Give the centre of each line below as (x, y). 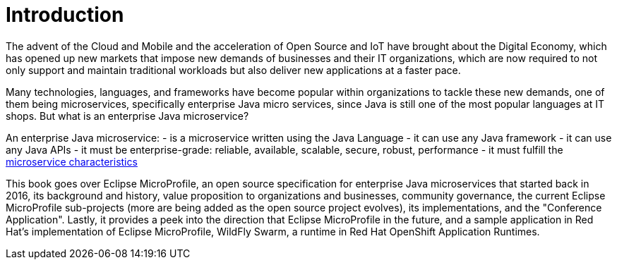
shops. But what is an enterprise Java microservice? (127, 116)
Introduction (65, 15)
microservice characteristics (72, 161)
